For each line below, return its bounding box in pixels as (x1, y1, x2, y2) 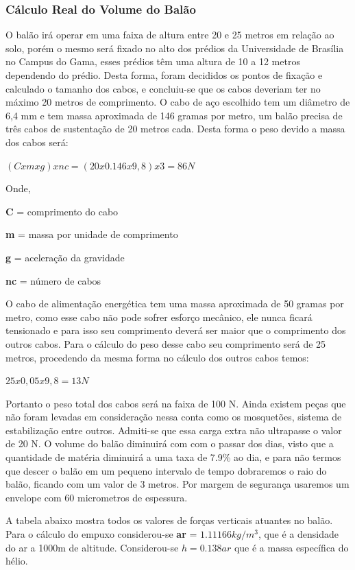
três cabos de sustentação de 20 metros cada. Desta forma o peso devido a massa (5, 121, 345, 136)
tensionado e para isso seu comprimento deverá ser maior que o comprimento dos (5, 323, 346, 337)
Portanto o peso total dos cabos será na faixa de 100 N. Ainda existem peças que (5, 396, 346, 410)
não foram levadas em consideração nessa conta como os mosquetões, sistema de (5, 409, 342, 424)
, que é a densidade (258, 527, 339, 541)
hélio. (5, 554, 28, 568)
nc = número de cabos (5, 273, 101, 287)
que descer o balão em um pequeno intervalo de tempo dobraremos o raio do (5, 463, 327, 477)
